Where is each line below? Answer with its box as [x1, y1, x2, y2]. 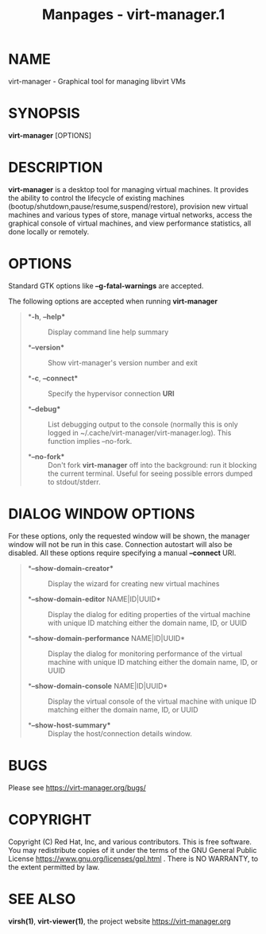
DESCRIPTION [8, 159, 103, 176]
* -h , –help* [27, 311, 66, 321]
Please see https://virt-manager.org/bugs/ [8, 782, 147, 792]
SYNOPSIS [8, 105, 81, 122]
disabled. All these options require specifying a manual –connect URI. [8, 548, 237, 558]
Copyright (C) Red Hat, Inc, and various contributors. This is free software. [8, 836, 253, 847]
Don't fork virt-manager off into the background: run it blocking [47, 460, 257, 469]
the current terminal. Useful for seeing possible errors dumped [47, 469, 253, 478]
